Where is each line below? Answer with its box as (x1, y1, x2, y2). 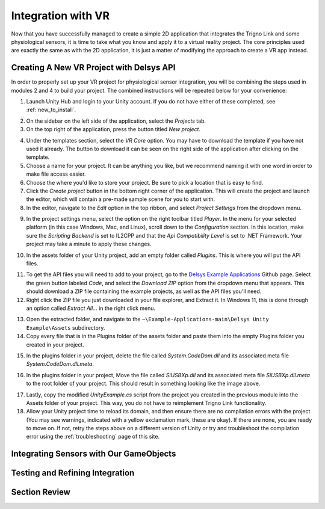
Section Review (11, 487, 70, 498)
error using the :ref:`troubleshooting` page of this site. (26, 433, 159, 440)
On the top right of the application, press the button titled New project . (26, 126, 201, 133)
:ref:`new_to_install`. (26, 106, 76, 114)
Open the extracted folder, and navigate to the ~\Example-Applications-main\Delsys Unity (26, 316, 269, 323)
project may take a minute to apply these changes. (26, 241, 152, 248)
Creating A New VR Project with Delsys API (11, 63, 176, 73)
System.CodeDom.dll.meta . (26, 360, 94, 368)
